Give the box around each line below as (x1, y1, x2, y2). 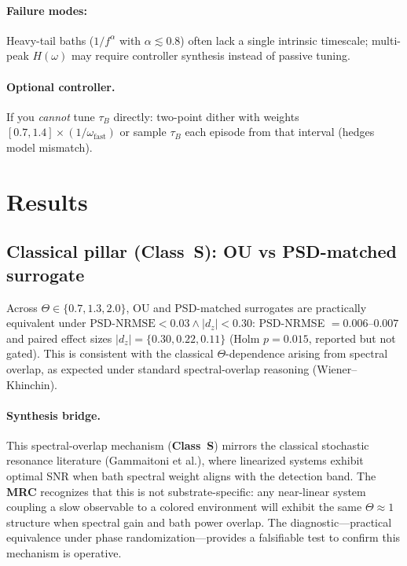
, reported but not (308, 329, 396, 346)
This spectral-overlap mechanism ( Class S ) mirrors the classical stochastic (6, 436, 369, 453)
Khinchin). (6, 376, 57, 392)
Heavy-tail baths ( (6, 31, 94, 48)
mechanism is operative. (6, 545, 122, 561)
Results (6, 185, 88, 217)
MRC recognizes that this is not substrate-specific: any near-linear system (6, 483, 366, 499)
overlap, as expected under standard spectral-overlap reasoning (6, 360, 310, 377)
